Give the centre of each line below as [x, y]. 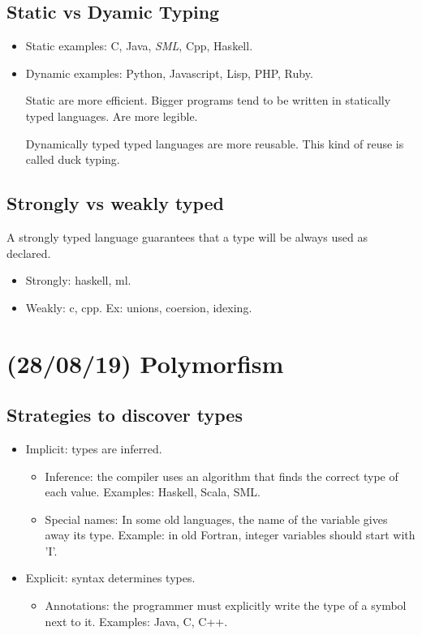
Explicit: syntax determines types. [110, 578]
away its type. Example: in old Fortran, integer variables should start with [230, 535]
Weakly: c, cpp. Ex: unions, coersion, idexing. [139, 307]
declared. [29, 253]
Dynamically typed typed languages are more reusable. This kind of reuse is [215, 143]
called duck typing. [73, 159]
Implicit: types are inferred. [94, 448]
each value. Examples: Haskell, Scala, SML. [153, 492]
